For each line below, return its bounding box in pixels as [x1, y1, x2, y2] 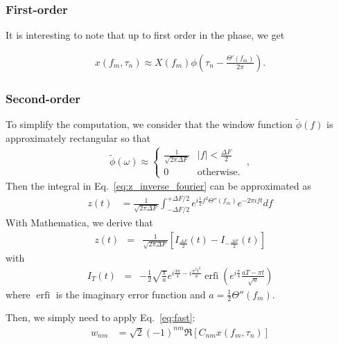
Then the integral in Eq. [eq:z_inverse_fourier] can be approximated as [6, 179, 311, 193]
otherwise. [197, 168, 241, 177]
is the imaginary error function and [55, 287, 206, 301]
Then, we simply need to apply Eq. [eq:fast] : [6, 310, 195, 325]
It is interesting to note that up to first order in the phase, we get [6, 28, 285, 42]
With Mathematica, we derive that [6, 215, 153, 230]
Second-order [6, 89, 81, 107]
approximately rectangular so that [6, 130, 151, 145]
